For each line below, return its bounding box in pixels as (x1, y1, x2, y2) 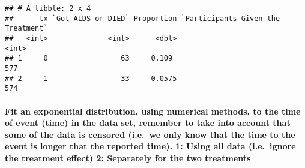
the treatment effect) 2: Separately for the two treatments (5, 151, 251, 164)
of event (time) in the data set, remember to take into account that (5, 116, 291, 129)
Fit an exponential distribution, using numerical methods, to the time (5, 104, 301, 117)
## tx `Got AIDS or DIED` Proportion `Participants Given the (5, 14, 280, 23)
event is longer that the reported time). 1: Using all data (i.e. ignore (5, 140, 296, 152)
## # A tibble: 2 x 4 (5, 4, 91, 13)
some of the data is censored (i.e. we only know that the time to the (5, 128, 295, 140)
